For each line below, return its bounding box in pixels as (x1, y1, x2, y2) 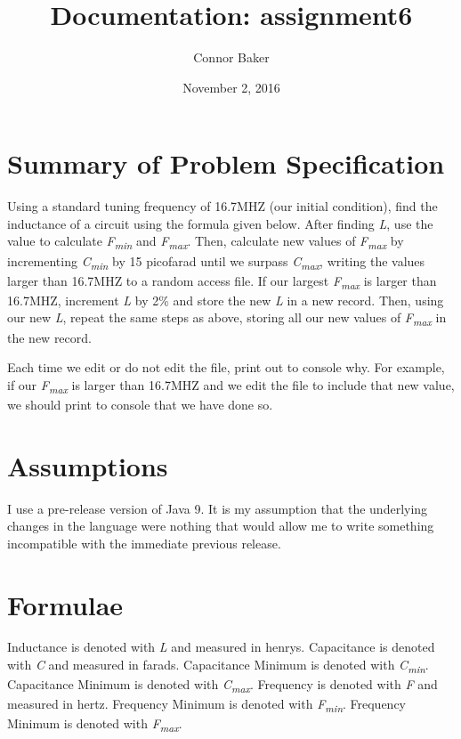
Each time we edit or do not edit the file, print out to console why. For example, (7, 358, 445, 377)
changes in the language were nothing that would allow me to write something (7, 516, 434, 535)
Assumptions (7, 447, 168, 483)
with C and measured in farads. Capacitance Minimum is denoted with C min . (7, 655, 429, 676)
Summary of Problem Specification (7, 145, 445, 182)
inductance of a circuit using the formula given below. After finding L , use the (7, 214, 433, 232)
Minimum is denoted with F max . (7, 714, 182, 735)
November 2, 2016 (182, 77, 280, 96)
